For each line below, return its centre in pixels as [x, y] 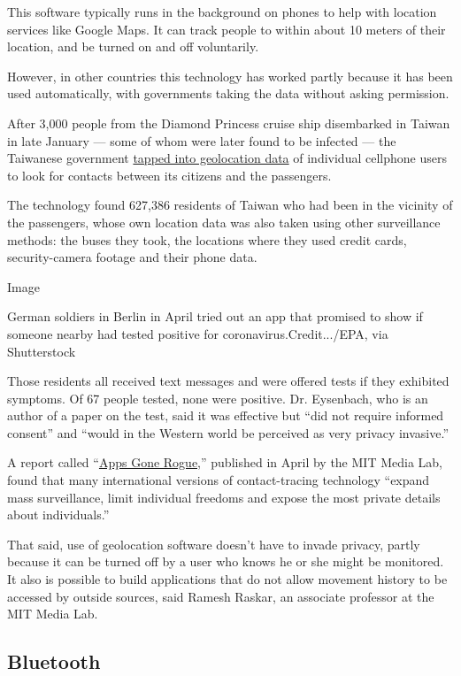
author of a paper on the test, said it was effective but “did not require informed [226, 415]
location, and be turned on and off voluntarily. [133, 46]
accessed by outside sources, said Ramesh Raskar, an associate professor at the [221, 596]
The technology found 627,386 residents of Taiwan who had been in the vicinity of [230, 205]
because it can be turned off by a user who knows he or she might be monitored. [226, 561]
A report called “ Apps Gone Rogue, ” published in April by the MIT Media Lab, [225, 462]
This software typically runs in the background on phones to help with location [222, 12]
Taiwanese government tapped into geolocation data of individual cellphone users [227, 158]
